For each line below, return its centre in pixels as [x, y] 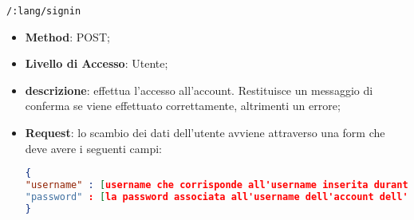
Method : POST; [67, 36]
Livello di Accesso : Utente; [97, 63]
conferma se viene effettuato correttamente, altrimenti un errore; [183, 106]
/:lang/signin [44, 11]
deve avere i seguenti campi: [93, 148]
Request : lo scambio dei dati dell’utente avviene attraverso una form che [205, 133]
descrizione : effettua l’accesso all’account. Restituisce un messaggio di [199, 90]
